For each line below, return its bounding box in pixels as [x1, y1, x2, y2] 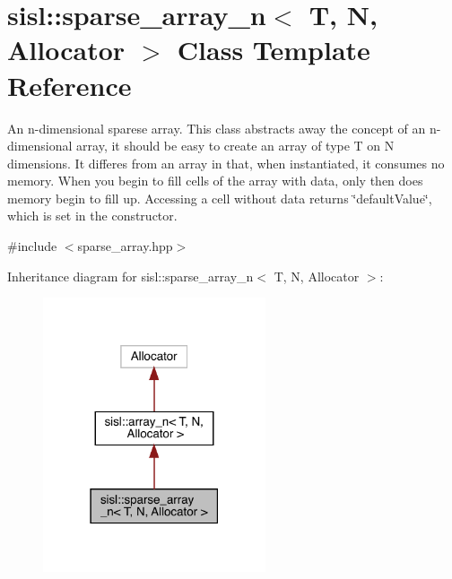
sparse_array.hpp [77, 237, 173, 255]
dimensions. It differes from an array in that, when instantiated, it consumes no [7, 153, 445, 172]
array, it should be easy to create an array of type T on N [76, 136, 395, 155]
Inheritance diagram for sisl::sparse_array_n [7, 266, 254, 285]
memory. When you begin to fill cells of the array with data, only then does [7, 171, 423, 190]
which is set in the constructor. [7, 206, 178, 225]
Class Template [177, 31, 370, 68]
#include [7, 237, 57, 255]
